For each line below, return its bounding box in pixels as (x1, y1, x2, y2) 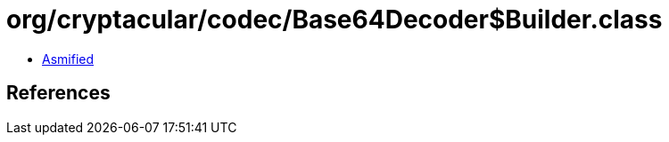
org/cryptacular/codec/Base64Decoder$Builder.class (6, 4, 663, 35)
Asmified (42, 51, 95, 67)
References (6, 82, 111, 105)
